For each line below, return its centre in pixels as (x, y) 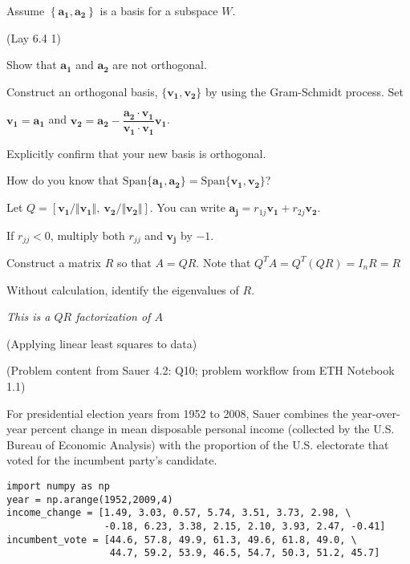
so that (134, 262)
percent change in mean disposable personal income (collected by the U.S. (213, 429)
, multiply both (87, 235)
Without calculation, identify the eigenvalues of (123, 289)
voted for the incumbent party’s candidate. (112, 460)
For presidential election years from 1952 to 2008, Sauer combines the (177, 413)
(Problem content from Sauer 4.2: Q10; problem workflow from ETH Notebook (201, 370)
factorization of (113, 316)
